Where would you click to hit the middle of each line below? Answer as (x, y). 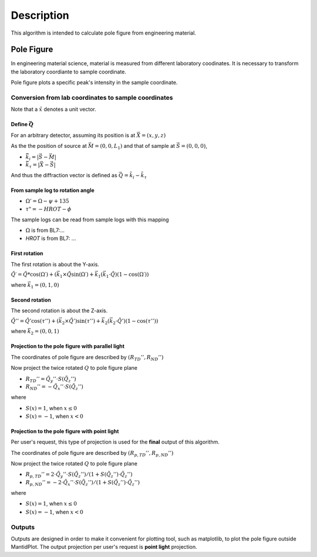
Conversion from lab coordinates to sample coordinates (92, 98)
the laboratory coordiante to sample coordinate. (68, 72)
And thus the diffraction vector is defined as (64, 175)
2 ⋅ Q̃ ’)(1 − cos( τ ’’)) (135, 322)
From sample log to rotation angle (53, 190)
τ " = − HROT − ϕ (48, 209)
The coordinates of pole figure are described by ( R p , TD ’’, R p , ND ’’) (92, 453)
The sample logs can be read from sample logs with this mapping (90, 220)
